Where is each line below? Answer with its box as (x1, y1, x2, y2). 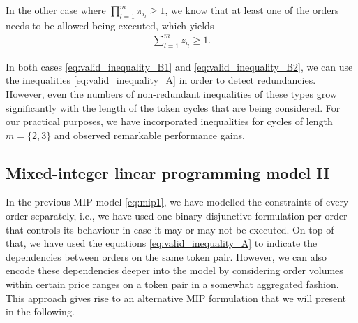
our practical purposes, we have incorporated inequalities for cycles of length (6, 114, 333, 129)
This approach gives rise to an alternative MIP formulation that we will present (6, 290, 346, 305)
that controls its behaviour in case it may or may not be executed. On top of (6, 222, 334, 236)
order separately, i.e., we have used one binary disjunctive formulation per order (6, 208, 348, 223)
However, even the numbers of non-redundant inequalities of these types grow (6, 86, 337, 101)
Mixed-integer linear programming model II (6, 161, 330, 183)
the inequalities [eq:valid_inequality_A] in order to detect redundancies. (6, 73, 316, 87)
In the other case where (6, 3, 106, 17)
